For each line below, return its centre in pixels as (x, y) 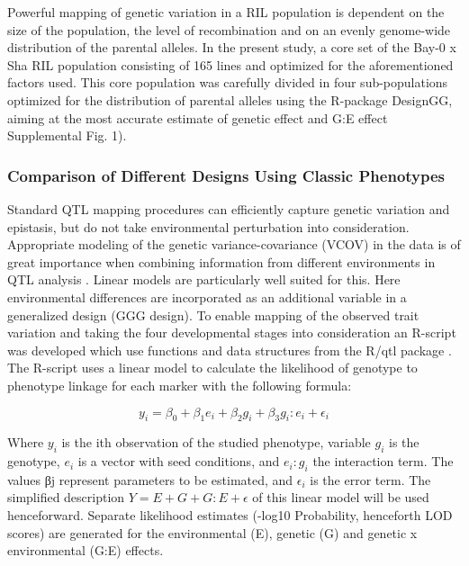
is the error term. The (370, 479)
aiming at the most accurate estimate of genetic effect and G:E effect (198, 117)
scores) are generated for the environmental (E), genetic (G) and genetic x (212, 532)
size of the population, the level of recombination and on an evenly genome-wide (229, 29)
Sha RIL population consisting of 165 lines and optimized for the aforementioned (230, 64)
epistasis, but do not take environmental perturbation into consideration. (208, 226)
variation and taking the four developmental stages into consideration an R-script (232, 332)
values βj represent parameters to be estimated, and (150, 479)
